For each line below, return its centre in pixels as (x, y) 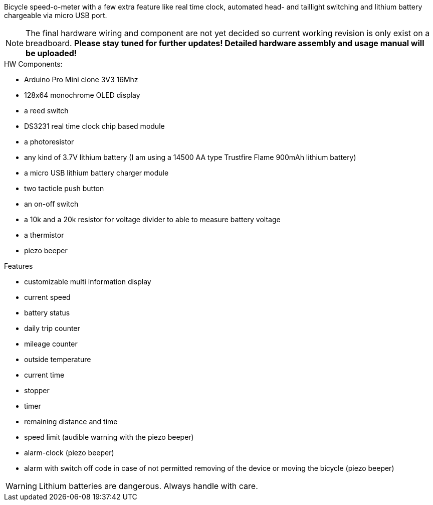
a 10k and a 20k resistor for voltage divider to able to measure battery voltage (152, 219)
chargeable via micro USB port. (56, 15)
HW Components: (33, 64)
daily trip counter (52, 328)
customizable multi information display (88, 282)
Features (19, 266)
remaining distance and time (71, 422)
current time (44, 375)
